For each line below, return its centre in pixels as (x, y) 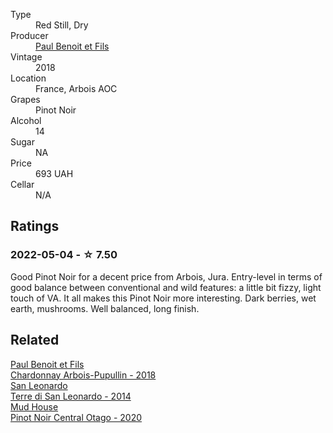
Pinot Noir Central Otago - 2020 (76, 417)
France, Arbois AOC (76, 88)
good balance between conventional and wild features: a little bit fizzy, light (166, 287)
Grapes (25, 99)
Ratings (35, 226)
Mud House (34, 406)
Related (35, 340)
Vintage (26, 57)
